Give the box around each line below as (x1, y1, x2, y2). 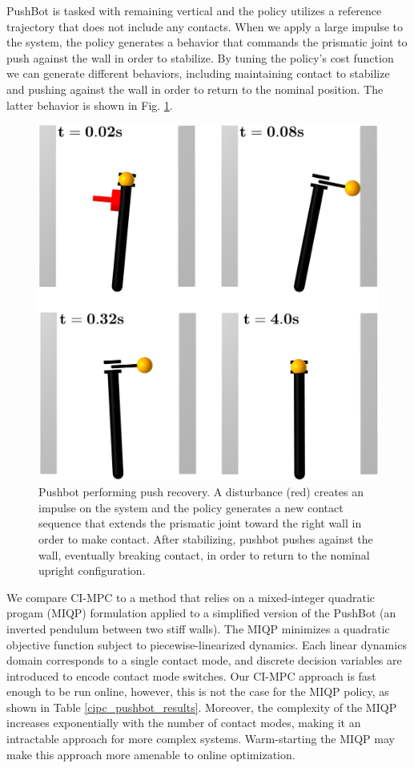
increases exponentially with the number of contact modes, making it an (6, 714, 361, 731)
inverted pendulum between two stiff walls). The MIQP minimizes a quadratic (6, 620, 390, 637)
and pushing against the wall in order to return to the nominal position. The (6, 80, 384, 97)
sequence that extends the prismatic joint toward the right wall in (38, 515, 362, 532)
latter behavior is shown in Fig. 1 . (6, 96, 173, 113)
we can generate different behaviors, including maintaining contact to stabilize (6, 65, 390, 82)
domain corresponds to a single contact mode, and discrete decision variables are (6, 652, 402, 669)
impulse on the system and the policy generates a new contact (38, 499, 344, 515)
